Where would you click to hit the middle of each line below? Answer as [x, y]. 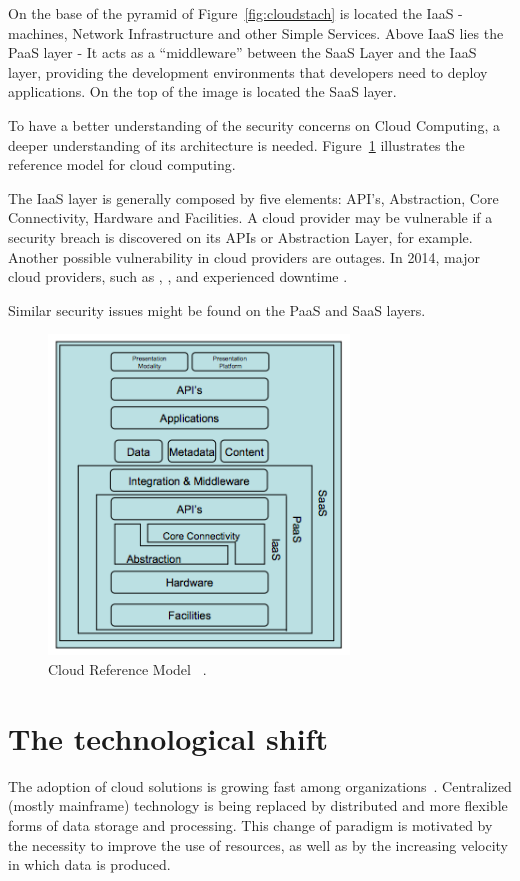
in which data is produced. [89, 864]
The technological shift [168, 737]
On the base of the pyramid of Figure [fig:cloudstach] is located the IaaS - [235, 13]
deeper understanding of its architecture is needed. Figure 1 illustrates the [236, 144]
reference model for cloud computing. [122, 164]
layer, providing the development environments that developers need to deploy [248, 71]
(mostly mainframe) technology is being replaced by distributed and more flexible [258, 805]
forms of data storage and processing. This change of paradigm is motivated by [250, 824]
